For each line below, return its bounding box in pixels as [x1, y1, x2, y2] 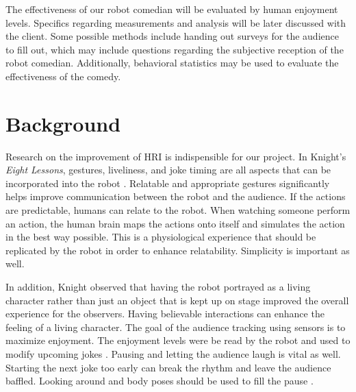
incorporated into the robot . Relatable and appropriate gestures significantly [5, 175, 330, 190]
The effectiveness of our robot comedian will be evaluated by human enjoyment [5, 2, 338, 16]
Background [5, 109, 121, 137]
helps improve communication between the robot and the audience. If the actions [5, 189, 346, 204]
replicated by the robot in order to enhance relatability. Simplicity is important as [5, 243, 350, 257]
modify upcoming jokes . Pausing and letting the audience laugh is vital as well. [5, 347, 341, 360]
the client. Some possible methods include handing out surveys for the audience [5, 29, 339, 43]
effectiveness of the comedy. [5, 69, 121, 83]
